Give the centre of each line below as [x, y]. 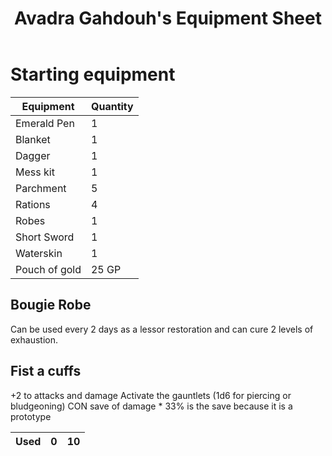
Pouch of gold [48, 269]
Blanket [33, 139]
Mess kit [35, 172]
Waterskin [39, 253]
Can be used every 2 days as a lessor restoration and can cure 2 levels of [162, 329]
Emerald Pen [45, 123]
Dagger [33, 155]
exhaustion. [34, 339]
